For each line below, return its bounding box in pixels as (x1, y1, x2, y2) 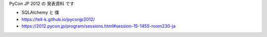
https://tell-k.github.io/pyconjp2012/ (21, 16, 95, 22)
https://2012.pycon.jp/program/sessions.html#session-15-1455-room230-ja (21, 23, 176, 29)
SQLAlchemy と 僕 (21, 10, 59, 16)
